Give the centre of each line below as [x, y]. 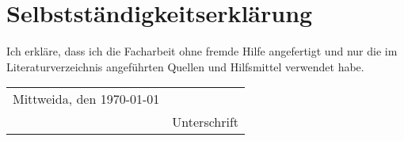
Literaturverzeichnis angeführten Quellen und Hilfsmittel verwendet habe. [185, 66]
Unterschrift [206, 122]
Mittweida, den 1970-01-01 [86, 99]
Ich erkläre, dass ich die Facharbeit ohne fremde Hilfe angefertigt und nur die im [202, 51]
